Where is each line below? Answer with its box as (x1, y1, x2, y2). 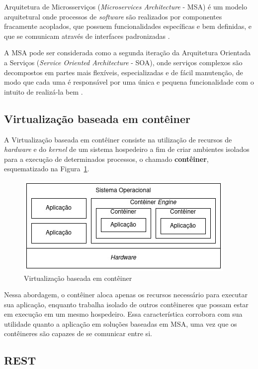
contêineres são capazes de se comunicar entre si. (4, 328, 152, 339)
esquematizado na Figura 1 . (4, 163, 89, 174)
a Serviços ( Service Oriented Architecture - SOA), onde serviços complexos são (4, 57, 243, 67)
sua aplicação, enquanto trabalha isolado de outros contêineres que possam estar (4, 299, 249, 309)
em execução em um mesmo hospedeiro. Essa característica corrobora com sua (4, 309, 243, 319)
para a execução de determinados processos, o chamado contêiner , (4, 153, 209, 164)
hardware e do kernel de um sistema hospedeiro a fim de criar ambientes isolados (4, 144, 250, 154)
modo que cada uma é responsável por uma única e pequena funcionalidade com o (4, 77, 254, 87)
